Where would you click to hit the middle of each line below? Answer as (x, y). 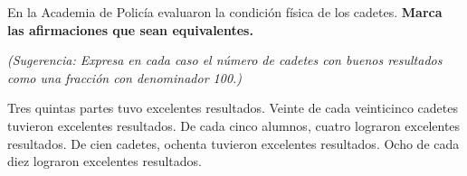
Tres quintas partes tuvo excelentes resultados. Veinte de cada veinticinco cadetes (233, 108)
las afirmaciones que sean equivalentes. (130, 29)
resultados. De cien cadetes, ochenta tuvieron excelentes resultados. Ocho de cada (233, 143)
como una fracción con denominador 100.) (125, 77)
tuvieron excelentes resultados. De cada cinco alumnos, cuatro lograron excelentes (234, 125)
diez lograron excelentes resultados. (105, 161)
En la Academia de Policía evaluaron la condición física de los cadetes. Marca (225, 12)
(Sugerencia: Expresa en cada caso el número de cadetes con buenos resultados (225, 60)
